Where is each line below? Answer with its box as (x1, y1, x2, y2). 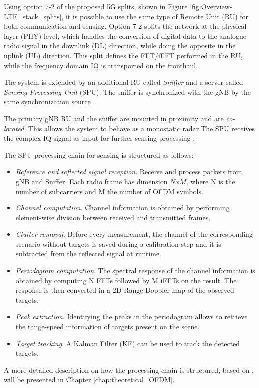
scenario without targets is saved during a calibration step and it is (15, 238, 221, 249)
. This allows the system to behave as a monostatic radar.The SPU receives (24, 123, 255, 133)
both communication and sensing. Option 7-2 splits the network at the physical (4, 21, 247, 31)
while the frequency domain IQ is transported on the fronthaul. (4, 60, 198, 70)
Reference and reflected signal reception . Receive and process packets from (15, 166, 242, 177)
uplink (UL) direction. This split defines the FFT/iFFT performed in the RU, (4, 50, 243, 60)
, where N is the (186, 176, 235, 186)
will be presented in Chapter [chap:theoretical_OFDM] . (4, 374, 175, 385)
